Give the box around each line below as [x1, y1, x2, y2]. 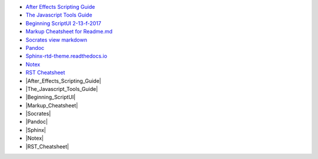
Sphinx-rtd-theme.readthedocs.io [25, 53, 107, 60]
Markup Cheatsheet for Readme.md [25, 28, 113, 35]
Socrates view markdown [25, 36, 88, 43]
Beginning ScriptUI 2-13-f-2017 [25, 19, 101, 26]
